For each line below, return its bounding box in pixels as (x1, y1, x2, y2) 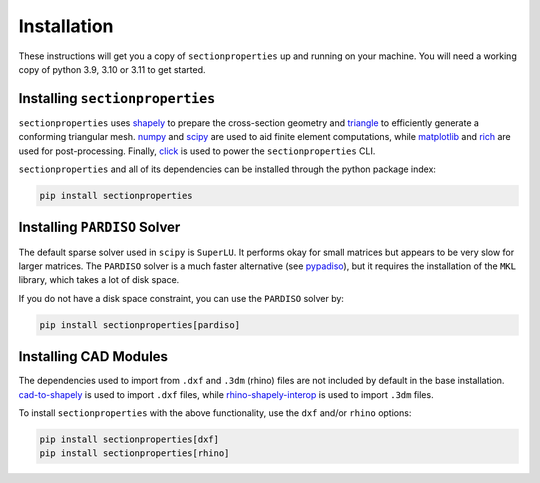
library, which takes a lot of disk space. (18, 274, 180, 286)
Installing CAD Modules (18, 348, 169, 365)
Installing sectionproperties (18, 90, 216, 107)
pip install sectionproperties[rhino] (39, 448, 230, 459)
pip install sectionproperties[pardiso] (39, 319, 240, 330)
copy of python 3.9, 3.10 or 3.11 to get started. (18, 63, 206, 75)
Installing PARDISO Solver (18, 219, 181, 236)
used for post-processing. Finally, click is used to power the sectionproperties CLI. (18, 145, 376, 157)
